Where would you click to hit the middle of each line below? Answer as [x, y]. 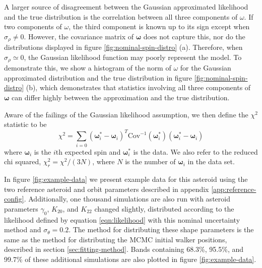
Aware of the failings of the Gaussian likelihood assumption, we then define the [126, 114]
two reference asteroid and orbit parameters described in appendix [107, 189]
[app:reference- [234, 189]
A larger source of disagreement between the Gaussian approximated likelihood [126, 7]
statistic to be [25, 124]
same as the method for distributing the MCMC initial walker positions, [116, 239]
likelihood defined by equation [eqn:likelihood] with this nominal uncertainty [122, 219]
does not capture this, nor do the [194, 36]
